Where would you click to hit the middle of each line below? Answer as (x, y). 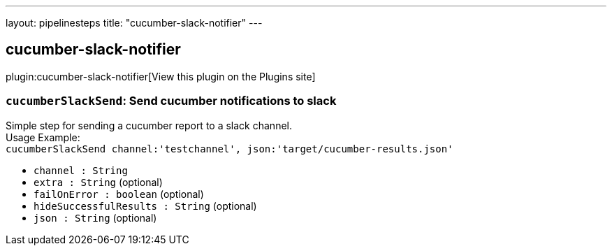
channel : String (81, 170)
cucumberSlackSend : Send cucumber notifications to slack (171, 101)
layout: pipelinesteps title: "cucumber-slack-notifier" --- (134, 23)
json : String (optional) (95, 217)
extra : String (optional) (98, 182)
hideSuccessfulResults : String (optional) (145, 206)
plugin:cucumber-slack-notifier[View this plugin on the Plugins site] (161, 76)
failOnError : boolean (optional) (119, 194)
